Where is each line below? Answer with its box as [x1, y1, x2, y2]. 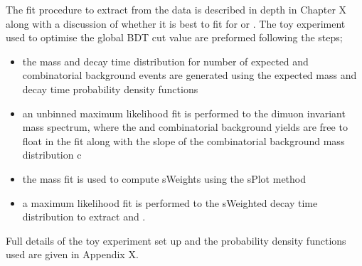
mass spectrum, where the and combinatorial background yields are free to [22, 119, 348, 134]
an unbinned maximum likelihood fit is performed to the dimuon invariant [22, 105, 346, 120]
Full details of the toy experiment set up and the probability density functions [6, 233, 346, 248]
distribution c [22, 147, 82, 162]
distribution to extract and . [22, 209, 146, 224]
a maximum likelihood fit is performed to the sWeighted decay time [22, 195, 318, 210]
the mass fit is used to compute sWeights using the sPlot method [22, 171, 307, 186]
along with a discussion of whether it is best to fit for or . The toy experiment [6, 16, 346, 31]
